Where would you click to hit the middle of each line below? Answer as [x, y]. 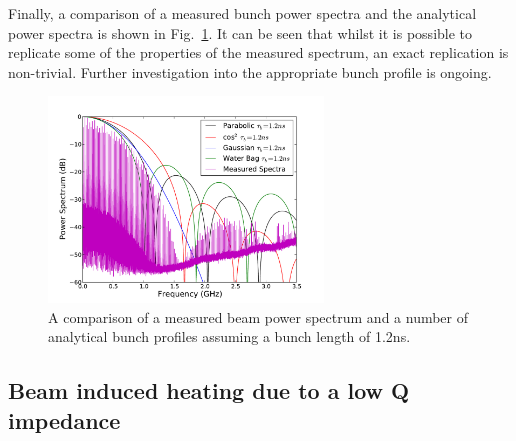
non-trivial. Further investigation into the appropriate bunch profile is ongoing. [250, 71]
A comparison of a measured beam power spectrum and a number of [258, 316]
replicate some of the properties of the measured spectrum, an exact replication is [258, 52]
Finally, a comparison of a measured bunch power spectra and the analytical [242, 13]
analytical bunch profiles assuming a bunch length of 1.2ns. [229, 336]
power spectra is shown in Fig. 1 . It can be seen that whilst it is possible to [240, 32]
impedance [64, 419]
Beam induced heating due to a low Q [209, 390]
